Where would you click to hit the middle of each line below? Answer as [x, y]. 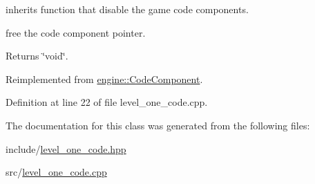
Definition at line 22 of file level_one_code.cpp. [107, 102]
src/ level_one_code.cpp [56, 172]
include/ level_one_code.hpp [66, 148]
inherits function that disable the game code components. [127, 9]
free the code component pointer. [76, 32]
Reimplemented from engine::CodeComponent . [104, 79]
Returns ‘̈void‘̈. [37, 56]
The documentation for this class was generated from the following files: [158, 125]
